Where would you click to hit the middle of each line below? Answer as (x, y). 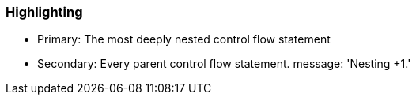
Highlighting (44, 12)
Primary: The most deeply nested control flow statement (184, 39)
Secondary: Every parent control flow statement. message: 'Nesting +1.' (224, 64)
